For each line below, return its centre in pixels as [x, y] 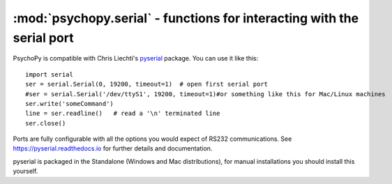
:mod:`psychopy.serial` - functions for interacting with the [186, 18]
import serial [49, 74]
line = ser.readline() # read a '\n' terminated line [123, 114]
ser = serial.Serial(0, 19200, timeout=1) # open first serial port [147, 84]
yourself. [25, 171]
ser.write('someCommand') [70, 103]
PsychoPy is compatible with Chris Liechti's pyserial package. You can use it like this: [136, 59]
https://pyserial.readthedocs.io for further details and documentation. [113, 148]
